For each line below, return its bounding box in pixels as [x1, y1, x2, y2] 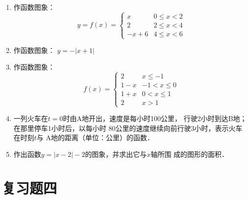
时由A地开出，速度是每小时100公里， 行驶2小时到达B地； [63, 113, 247, 123]
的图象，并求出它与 [85, 149, 147, 159]
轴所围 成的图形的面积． [150, 149, 229, 159]
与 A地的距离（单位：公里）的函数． [36, 132, 154, 143]
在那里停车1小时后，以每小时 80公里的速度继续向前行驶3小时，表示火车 [13, 123, 243, 133]
